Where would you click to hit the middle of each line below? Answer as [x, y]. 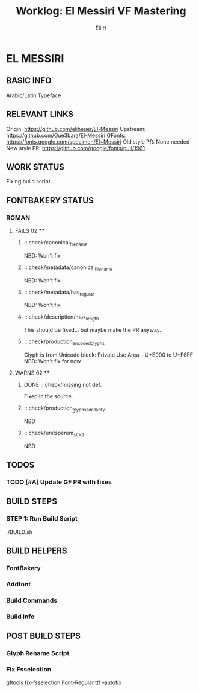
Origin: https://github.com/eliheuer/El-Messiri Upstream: [76, 129]
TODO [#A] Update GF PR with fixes [59, 482]
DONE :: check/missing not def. [63, 385]
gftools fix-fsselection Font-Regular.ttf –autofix [64, 682]
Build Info [20, 617]
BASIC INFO [29, 81]
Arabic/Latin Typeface [34, 95]
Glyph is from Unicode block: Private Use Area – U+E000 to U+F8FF [109, 355]
